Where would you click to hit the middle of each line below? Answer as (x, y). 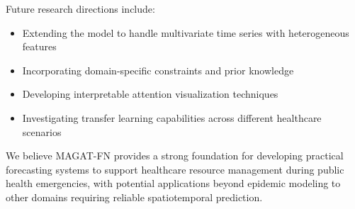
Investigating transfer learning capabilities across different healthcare (172, 117)
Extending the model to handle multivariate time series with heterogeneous (186, 32)
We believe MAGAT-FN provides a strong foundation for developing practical (175, 156)
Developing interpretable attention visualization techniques (150, 94)
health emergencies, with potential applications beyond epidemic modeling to (173, 183)
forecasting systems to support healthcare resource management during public (175, 169)
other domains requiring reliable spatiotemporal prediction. (134, 197)
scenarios (42, 131)
